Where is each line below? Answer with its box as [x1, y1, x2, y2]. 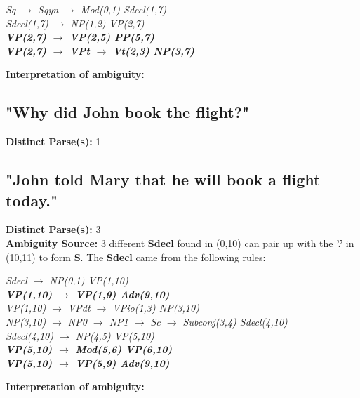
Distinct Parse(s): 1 [6, 134, 101, 149]
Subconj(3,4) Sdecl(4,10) [182, 314, 288, 329]
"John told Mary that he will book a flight [6, 168, 321, 190]
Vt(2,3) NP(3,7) [113, 43, 194, 58]
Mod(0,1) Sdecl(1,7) [80, 2, 166, 16]
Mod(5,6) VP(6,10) [75, 342, 173, 357]
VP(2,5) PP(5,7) [69, 29, 154, 44]
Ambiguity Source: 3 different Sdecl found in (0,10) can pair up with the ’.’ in [6, 235, 354, 250]
